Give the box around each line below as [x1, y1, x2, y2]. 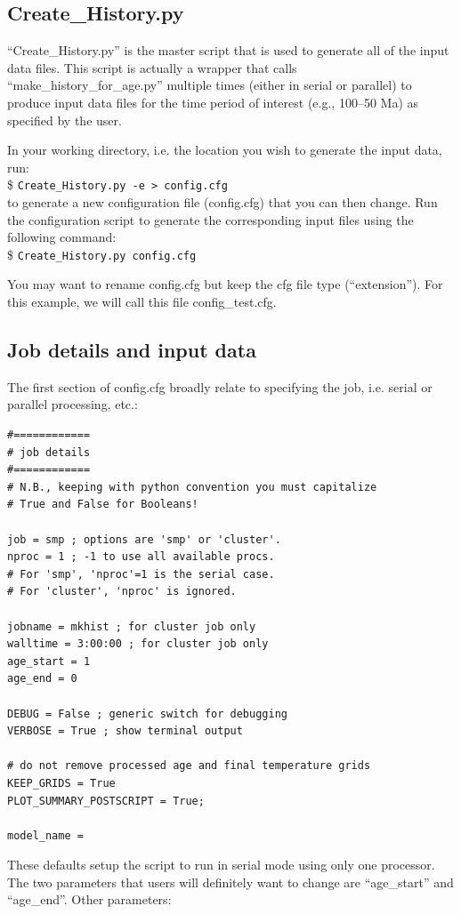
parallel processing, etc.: [7, 395, 138, 413]
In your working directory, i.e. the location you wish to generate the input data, [7, 140, 442, 159]
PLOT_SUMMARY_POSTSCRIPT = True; [7, 794, 205, 807]
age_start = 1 [7, 654, 91, 668]
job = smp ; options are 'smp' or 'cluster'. [7, 533, 281, 546]
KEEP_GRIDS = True [7, 776, 116, 790]
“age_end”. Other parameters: [7, 890, 172, 909]
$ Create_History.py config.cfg [7, 245, 197, 263]
